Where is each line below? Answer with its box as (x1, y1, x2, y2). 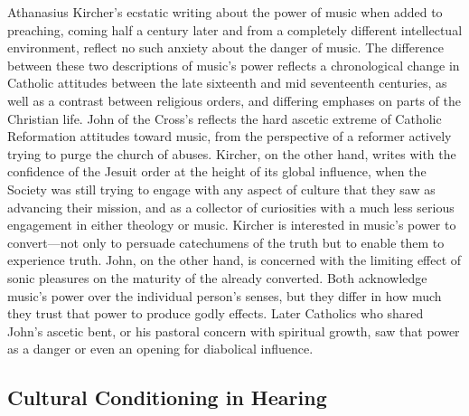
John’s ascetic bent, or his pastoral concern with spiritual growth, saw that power (7, 321, 460, 340)
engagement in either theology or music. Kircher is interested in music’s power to (7, 215, 456, 234)
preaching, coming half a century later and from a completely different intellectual (7, 20, 463, 39)
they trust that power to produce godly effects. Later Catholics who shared (7, 304, 424, 323)
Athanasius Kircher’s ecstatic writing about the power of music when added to (7, 3, 443, 21)
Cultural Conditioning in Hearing (7, 383, 327, 411)
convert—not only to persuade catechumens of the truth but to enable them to (7, 232, 445, 251)
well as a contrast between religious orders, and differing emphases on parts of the (7, 90, 462, 109)
